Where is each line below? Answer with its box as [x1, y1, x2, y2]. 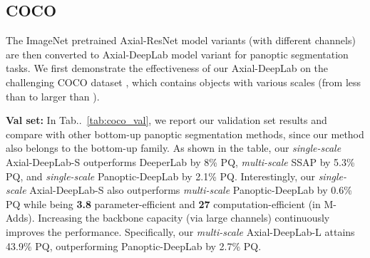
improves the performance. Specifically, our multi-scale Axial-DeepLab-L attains [6, 224, 355, 239]
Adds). [6, 210, 35, 225]
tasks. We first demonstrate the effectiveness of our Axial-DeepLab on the [6, 61, 329, 76]
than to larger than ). [6, 88, 100, 103]
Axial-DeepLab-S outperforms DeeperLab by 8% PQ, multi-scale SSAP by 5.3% [6, 154, 355, 169]
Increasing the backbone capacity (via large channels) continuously [38, 210, 330, 225]
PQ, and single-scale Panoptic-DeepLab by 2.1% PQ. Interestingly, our [6, 168, 315, 183]
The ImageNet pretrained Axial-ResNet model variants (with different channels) [6, 33, 356, 48]
